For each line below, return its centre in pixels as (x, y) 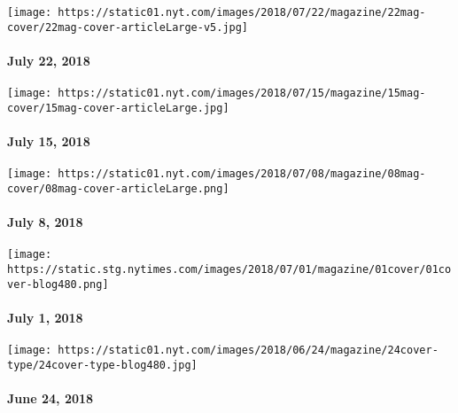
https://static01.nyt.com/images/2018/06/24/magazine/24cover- (248, 351)
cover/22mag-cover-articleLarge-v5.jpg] (128, 27)
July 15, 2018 (49, 141)
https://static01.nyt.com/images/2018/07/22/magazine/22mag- (242, 12)
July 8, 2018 (45, 222)
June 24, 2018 (50, 398)
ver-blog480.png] (58, 284)
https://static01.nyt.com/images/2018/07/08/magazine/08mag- (242, 174)
